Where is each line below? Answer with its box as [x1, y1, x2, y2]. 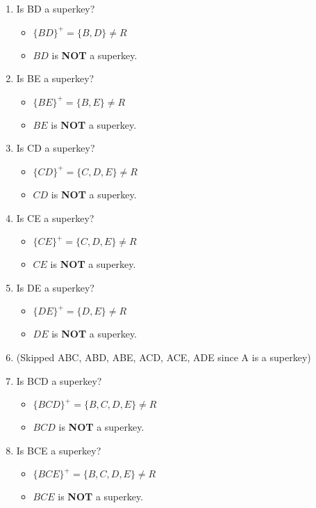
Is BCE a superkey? [16, 443, 101, 457]
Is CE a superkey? [16, 210, 94, 225]
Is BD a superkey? [16, 1, 95, 15]
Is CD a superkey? [16, 141, 95, 155]
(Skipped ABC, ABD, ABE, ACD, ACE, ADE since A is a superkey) [16, 349, 311, 364]
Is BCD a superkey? [16, 373, 102, 388]
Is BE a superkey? [16, 71, 94, 86]
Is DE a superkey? [16, 280, 94, 294]
